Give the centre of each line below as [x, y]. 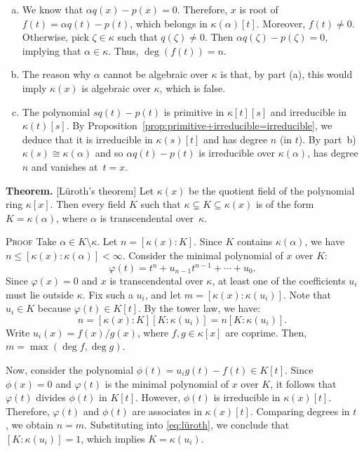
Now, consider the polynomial [70, 369]
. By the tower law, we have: [200, 308]
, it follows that [303, 383]
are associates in [167, 411]
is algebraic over [116, 87]
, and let [163, 294]
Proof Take [31, 241]
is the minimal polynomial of [167, 383]
